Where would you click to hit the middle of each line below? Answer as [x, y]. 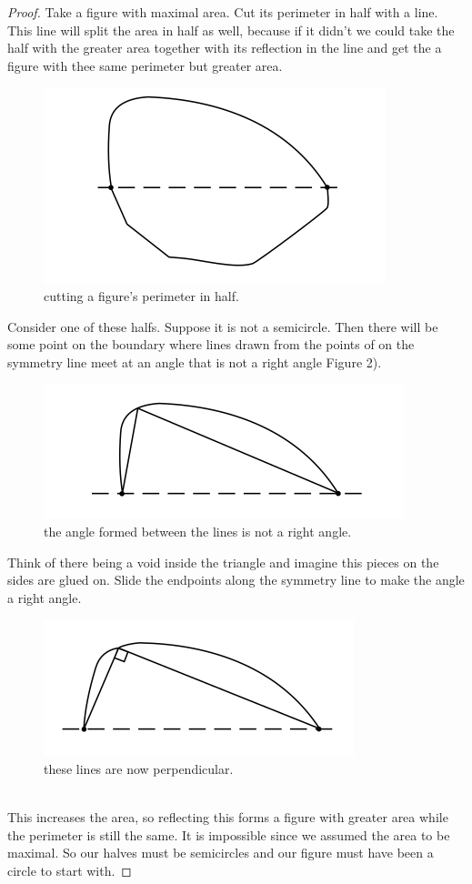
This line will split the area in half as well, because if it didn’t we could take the [231, 30]
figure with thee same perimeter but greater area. [145, 65]
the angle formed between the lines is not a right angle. [198, 531]
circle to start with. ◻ [70, 870]
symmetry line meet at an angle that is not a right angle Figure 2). [195, 362]
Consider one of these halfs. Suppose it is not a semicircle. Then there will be [223, 326]
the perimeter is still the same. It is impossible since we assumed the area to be [229, 834]
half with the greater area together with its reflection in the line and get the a [225, 48]
